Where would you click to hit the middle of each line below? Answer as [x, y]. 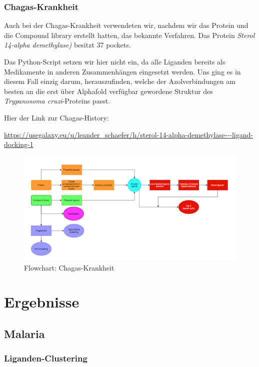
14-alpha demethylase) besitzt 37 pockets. [67, 45]
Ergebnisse [42, 302]
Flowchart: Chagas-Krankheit [69, 267]
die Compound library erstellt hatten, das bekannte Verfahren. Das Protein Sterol [129, 35]
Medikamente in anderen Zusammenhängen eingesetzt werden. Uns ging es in [122, 71]
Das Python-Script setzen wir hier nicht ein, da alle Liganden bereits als [115, 61]
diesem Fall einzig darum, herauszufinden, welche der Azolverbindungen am [120, 81]
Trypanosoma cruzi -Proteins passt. [57, 101]
